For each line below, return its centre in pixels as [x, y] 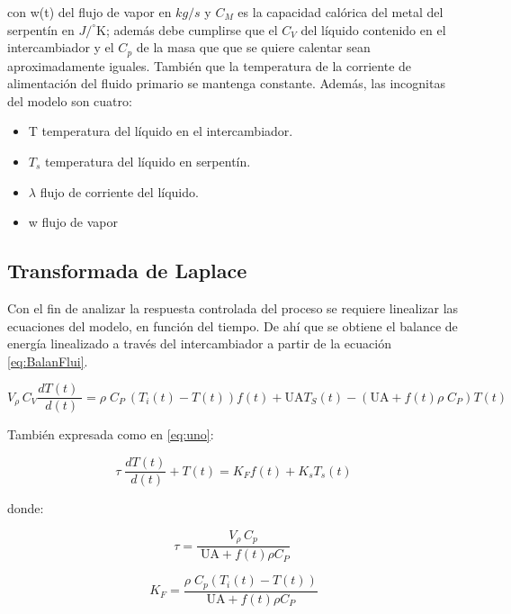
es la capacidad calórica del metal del [341, 12]
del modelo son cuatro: [70, 100]
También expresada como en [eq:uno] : [111, 434]
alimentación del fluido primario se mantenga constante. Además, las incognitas [226, 83]
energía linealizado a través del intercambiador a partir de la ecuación [199, 343]
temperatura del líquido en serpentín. [148, 162]
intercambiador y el [61, 47]
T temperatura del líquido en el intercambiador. [161, 131]
